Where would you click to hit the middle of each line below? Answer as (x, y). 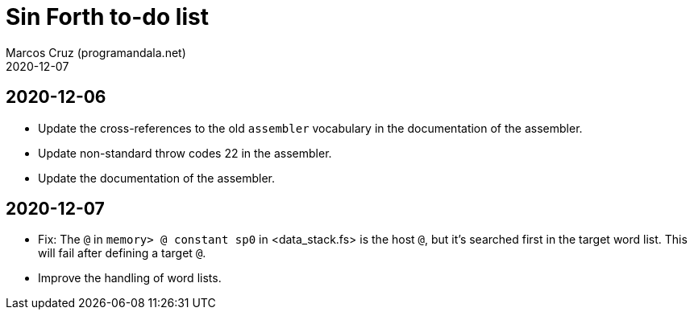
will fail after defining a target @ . (122, 253)
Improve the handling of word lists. (130, 278)
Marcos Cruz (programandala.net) (96, 52)
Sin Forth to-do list (107, 17)
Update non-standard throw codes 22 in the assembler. (185, 153)
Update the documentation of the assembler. (157, 178)
